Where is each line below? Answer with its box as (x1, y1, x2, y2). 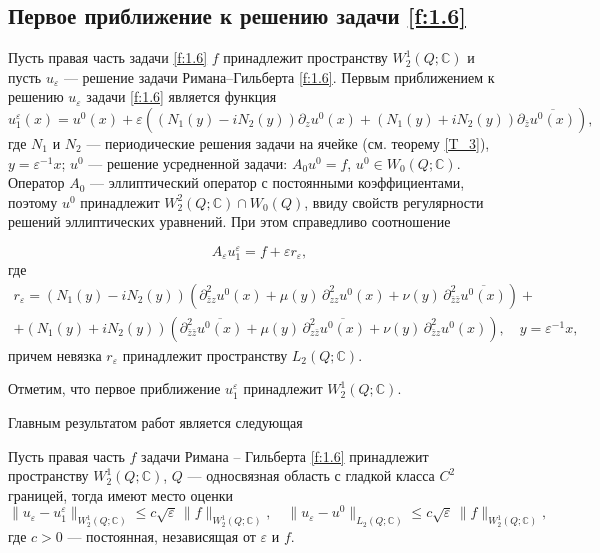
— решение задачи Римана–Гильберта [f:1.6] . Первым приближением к (63, 66, 495, 87)
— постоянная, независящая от (67, 526, 256, 547)
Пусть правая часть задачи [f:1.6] (8, 47, 208, 68)
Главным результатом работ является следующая (8, 412, 303, 433)
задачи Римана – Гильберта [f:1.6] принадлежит (141, 445, 429, 466)
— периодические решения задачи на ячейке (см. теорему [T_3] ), (86, 132, 490, 153)
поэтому (8, 191, 58, 212)
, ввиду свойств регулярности (304, 191, 484, 212)
